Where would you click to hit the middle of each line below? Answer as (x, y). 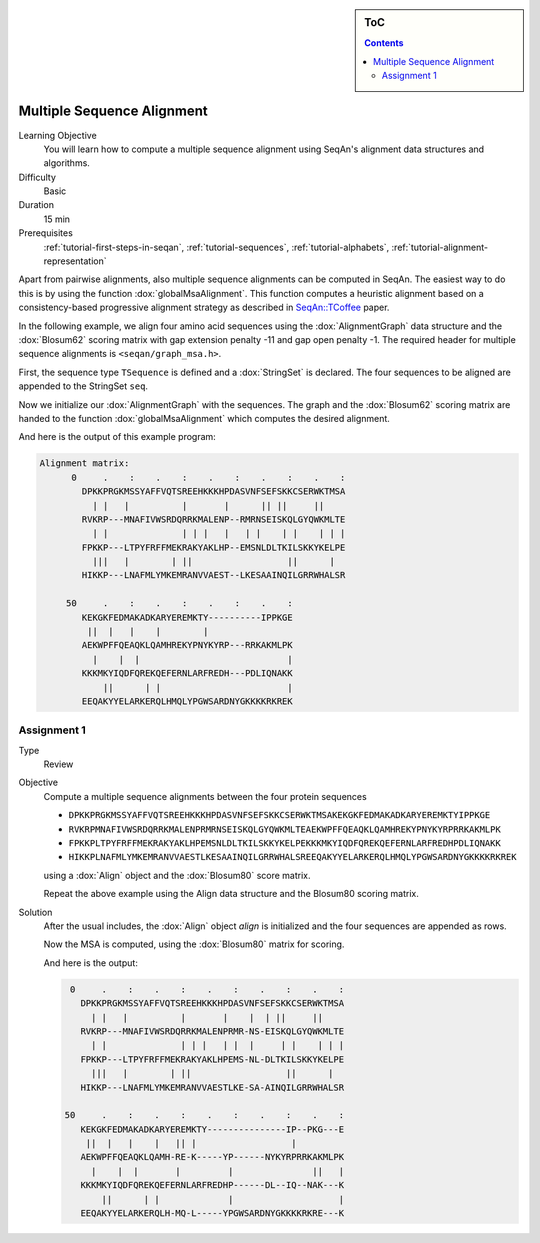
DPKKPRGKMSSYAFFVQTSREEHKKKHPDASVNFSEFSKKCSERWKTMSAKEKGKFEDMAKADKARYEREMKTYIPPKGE (279, 815)
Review (58, 764)
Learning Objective (57, 135)
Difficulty (37, 177)
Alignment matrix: (84, 463)
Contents (384, 43)
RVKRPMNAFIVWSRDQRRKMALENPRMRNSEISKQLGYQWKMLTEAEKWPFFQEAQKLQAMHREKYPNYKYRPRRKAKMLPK (285, 829)
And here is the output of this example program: (117, 437)
